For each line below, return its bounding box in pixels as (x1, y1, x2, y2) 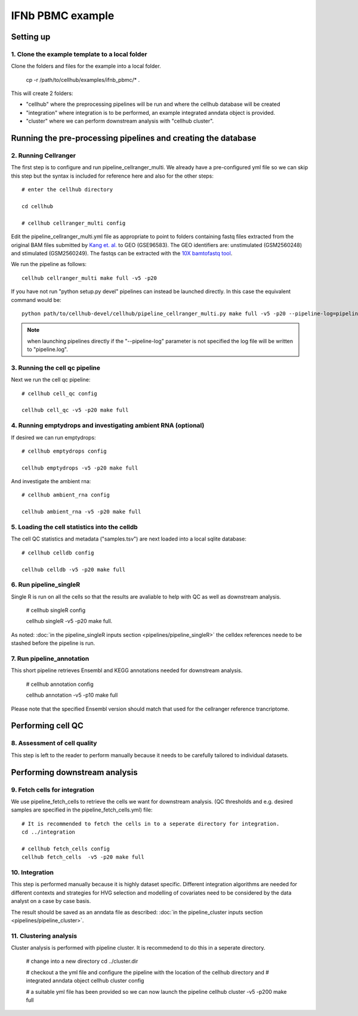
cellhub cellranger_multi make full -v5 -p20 (21, 274, 158, 281)
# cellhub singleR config (26, 607, 86, 614)
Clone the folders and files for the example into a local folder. (11, 63, 161, 70)
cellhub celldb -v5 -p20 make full (21, 566, 126, 573)
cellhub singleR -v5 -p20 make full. (26, 618, 113, 625)
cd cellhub (21, 203, 54, 209)
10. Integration (11, 868, 54, 876)
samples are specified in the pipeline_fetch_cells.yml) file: (11, 806, 153, 813)
